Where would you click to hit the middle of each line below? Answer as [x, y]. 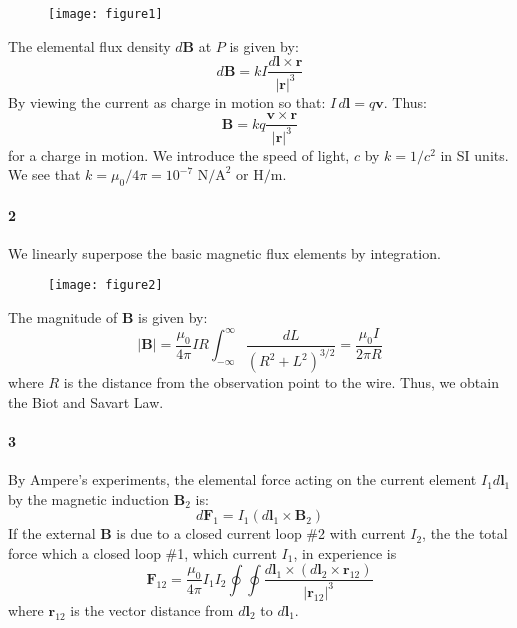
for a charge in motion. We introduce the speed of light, [179, 154]
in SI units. [474, 154]
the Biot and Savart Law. [86, 401]
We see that [44, 174]
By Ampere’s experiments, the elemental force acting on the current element [242, 479]
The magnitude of [63, 317]
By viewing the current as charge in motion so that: [167, 101]
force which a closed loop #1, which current [142, 552]
